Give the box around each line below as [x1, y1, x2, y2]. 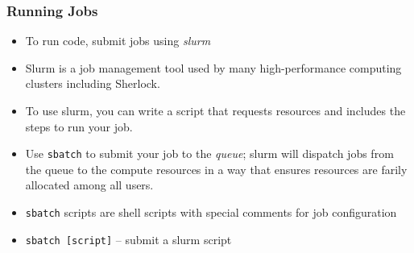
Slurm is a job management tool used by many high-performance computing [25, 59, 402, 76]
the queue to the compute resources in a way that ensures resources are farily [25, 160, 408, 177]
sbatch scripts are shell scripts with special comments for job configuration [25, 204, 397, 221]
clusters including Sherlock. [25, 75, 160, 92]
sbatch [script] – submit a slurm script [25, 230, 232, 247]
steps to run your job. [25, 118, 133, 135]
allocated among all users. [25, 176, 154, 193]
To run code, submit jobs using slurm [25, 32, 211, 49]
